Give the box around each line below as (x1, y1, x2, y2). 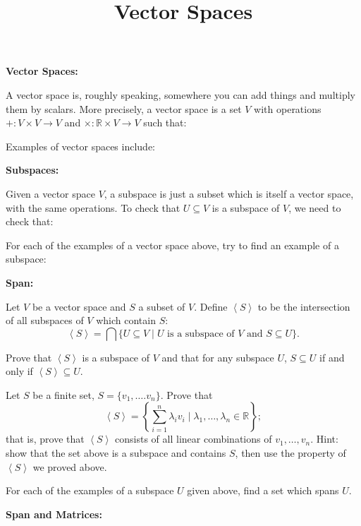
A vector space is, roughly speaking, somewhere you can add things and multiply (6, 87, 355, 102)
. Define (194, 299, 228, 313)
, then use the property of (235, 446, 346, 460)
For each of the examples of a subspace (6, 483, 174, 498)
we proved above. (32, 459, 107, 474)
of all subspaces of (6, 313, 84, 328)
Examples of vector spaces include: (6, 138, 156, 153)
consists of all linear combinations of (115, 431, 272, 446)
